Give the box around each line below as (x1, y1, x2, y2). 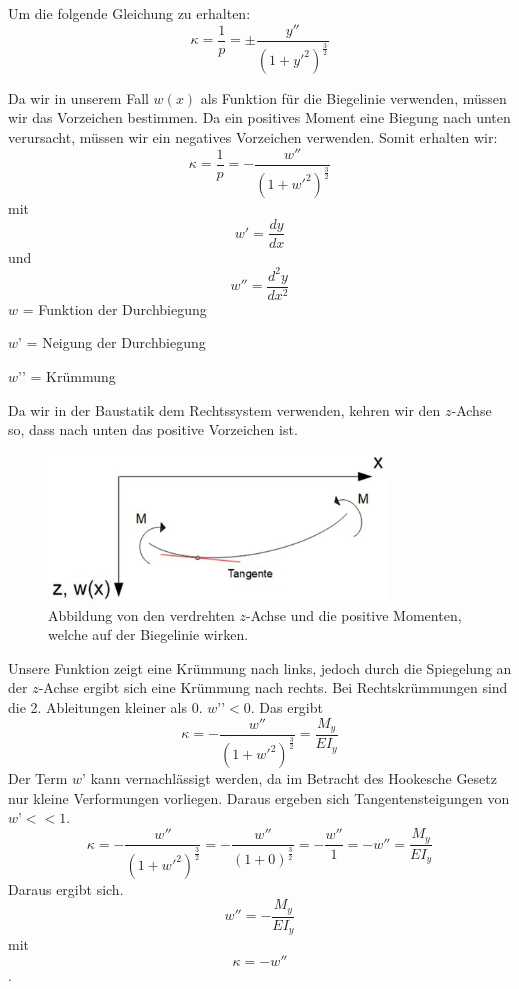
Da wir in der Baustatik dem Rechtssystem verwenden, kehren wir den (8, 399, 441, 420)
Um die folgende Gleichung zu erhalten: (8, 3, 251, 23)
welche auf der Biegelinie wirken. (48, 624, 249, 645)
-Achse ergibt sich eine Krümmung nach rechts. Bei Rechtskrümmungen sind (38, 677, 508, 698)
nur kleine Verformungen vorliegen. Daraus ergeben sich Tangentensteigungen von (8, 787, 510, 808)
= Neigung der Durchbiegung (26, 332, 206, 353)
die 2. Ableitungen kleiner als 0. (8, 697, 203, 717)
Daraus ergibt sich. (8, 878, 124, 899)
